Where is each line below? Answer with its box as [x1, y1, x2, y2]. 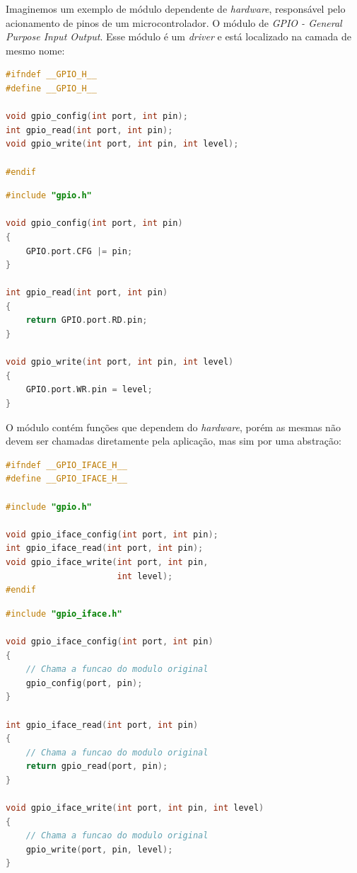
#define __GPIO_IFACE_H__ [6, 474, 127, 484]
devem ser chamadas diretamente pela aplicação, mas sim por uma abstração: [6, 433, 341, 448]
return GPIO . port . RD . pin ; [25, 315, 148, 326]
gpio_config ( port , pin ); [25, 678, 143, 688]
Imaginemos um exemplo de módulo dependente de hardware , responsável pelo [6, 1, 346, 16]
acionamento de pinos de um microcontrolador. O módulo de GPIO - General [6, 15, 342, 30]
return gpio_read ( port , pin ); [25, 761, 168, 772]
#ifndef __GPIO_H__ [6, 69, 97, 80]
